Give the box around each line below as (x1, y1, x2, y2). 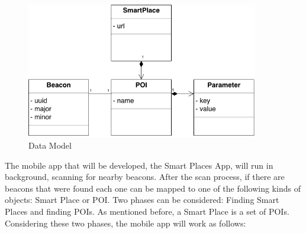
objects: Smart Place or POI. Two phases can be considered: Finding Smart (5, 193, 279, 206)
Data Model (28, 139, 72, 151)
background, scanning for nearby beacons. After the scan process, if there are (5, 170, 285, 183)
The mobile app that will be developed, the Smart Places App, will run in (5, 159, 273, 171)
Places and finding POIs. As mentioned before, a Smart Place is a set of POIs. (5, 205, 289, 217)
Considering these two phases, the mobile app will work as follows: (5, 216, 246, 229)
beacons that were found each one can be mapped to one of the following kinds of (5, 182, 301, 194)
